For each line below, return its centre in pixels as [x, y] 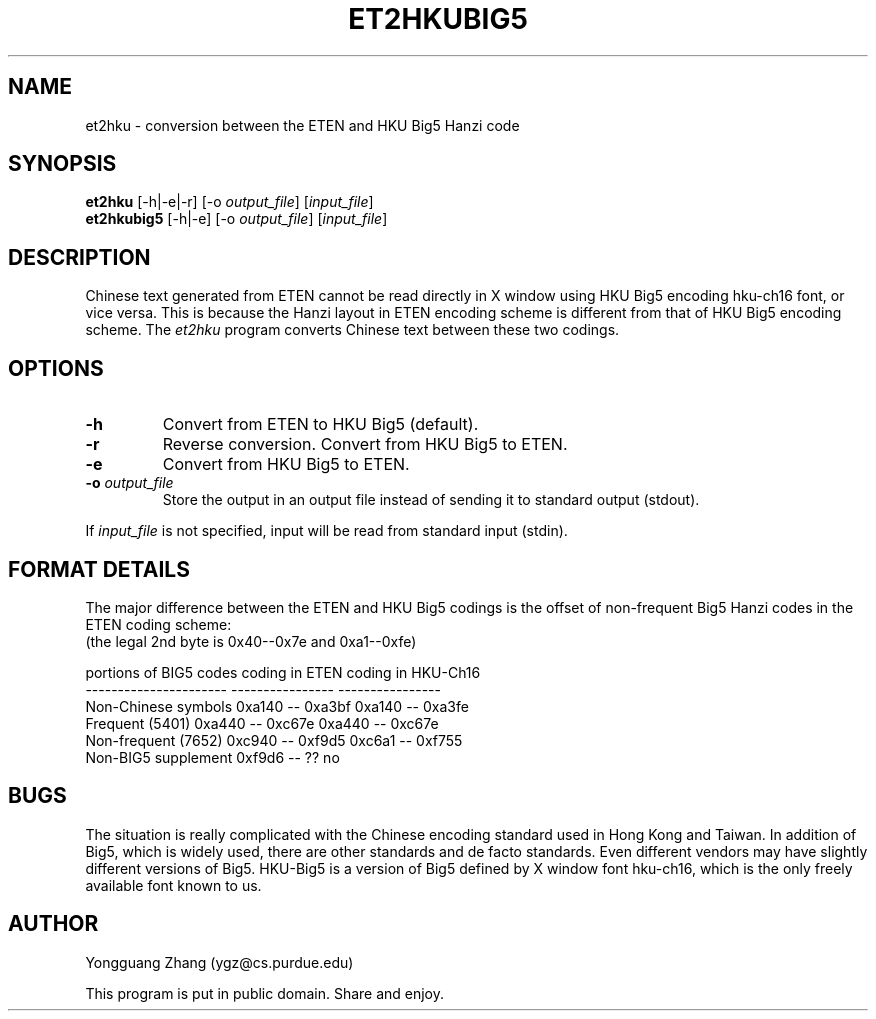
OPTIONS [56, 368]
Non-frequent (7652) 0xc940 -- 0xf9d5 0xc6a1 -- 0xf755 [274, 740]
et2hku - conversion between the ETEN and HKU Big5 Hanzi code [302, 125]
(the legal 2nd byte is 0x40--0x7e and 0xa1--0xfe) [251, 641]
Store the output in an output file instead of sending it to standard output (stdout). [431, 500]
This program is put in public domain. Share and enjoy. [265, 993]
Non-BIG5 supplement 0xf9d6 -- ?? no [212, 757]
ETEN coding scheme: [158, 624]
